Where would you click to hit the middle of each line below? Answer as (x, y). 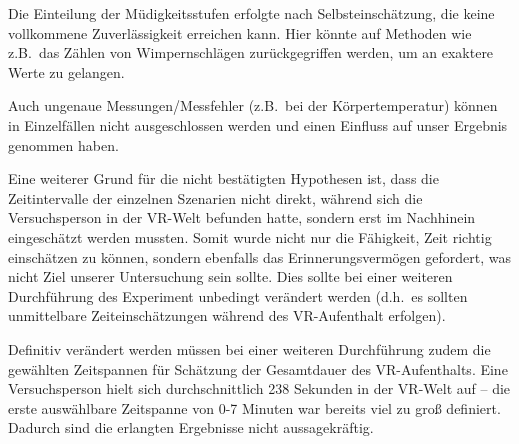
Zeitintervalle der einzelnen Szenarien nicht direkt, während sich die (215, 197)
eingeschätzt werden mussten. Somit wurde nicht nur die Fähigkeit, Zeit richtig (250, 236)
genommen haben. (63, 144)
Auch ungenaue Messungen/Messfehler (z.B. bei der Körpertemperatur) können (253, 105)
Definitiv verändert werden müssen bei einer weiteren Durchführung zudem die (249, 348)
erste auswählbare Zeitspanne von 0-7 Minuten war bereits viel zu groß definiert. (254, 407)
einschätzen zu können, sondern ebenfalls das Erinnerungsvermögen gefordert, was (259, 256)
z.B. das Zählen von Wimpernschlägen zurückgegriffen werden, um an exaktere (251, 52)
